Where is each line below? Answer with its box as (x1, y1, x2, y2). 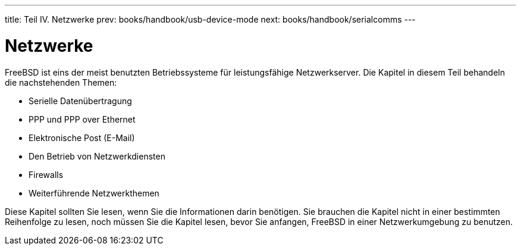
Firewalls (29, 169, 64, 180)
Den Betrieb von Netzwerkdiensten (29, 151, 165, 161)
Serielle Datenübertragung (29, 95, 132, 106)
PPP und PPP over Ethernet (29, 114, 136, 124)
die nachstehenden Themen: (5, 77, 117, 87)
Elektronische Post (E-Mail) (29, 132, 135, 143)
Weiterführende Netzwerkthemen (29, 187, 159, 198)
